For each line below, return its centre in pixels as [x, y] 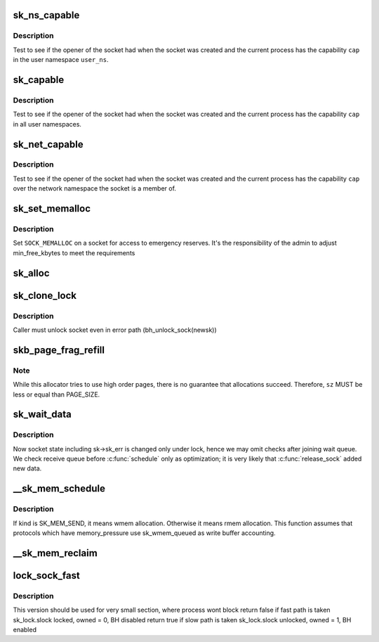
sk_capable [39, 80]
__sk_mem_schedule [59, 489]
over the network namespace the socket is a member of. [95, 188]
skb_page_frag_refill [59, 350]
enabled [25, 629]
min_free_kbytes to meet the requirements [74, 252]
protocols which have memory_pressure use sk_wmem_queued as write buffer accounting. [145, 533]
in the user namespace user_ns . [61, 60]
